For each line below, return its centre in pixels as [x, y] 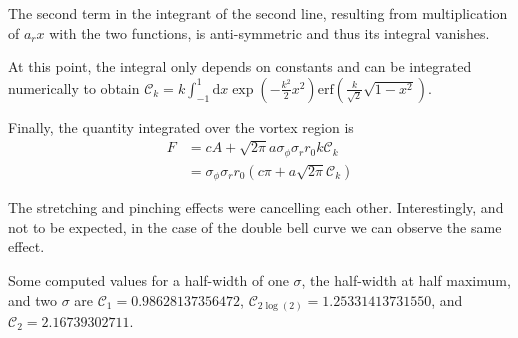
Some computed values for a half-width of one [148, 279]
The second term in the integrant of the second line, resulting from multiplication [258, 13]
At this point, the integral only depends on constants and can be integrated [240, 66]
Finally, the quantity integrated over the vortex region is [181, 126]
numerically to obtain [74, 87]
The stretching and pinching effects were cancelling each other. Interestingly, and [256, 207]
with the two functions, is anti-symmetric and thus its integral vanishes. [269, 32]
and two [32, 299]
